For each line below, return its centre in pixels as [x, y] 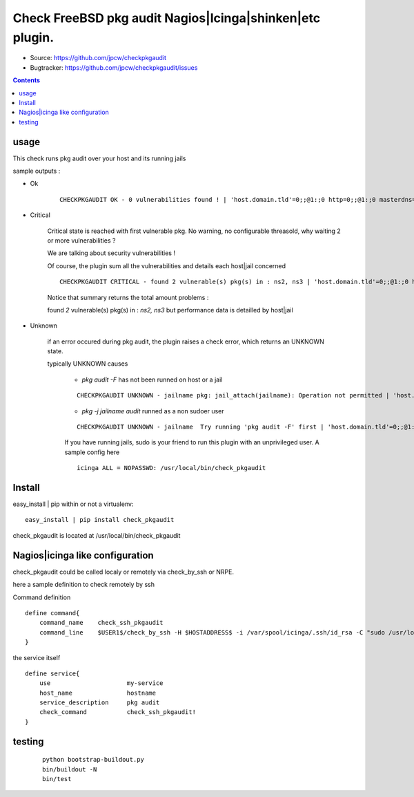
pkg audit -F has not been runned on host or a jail [152, 379]
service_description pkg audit [99, 703]
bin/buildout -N [70, 769]
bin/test [57, 779]
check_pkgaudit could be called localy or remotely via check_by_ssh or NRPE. [124, 572]
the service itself [37, 657]
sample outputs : [37, 171]
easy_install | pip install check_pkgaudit [100, 520]
